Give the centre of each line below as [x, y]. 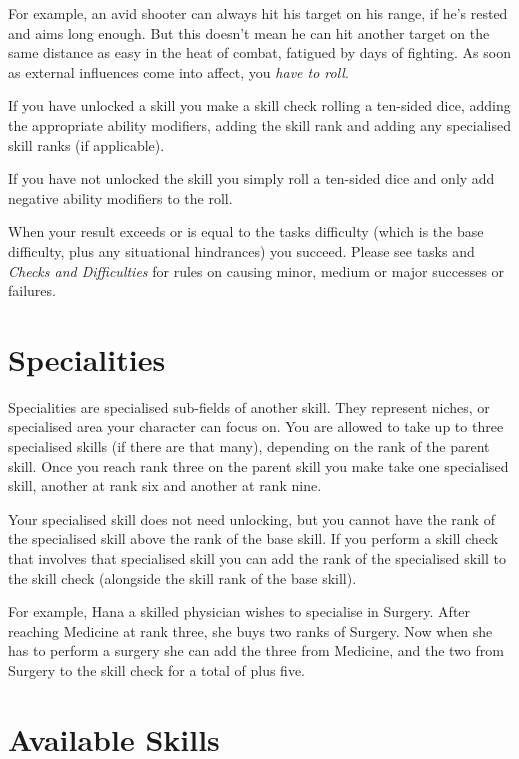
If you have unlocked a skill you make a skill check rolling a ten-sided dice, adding [259, 105]
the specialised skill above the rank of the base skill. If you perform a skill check [253, 538]
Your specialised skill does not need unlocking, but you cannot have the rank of [251, 518]
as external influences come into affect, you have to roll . [178, 71]
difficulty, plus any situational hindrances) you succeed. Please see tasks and [241, 250]
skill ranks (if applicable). [86, 144]
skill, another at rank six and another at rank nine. [165, 485]
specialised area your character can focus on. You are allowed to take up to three [256, 426]
